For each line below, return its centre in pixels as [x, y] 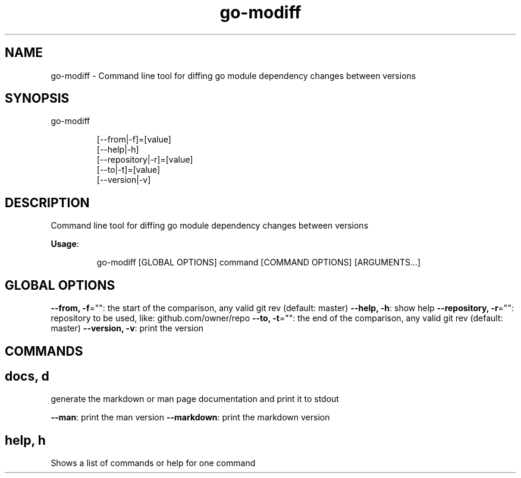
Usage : [65, 244]
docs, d [27, 376]
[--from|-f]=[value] [134, 140]
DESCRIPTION [47, 202]
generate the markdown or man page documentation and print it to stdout [195, 399]
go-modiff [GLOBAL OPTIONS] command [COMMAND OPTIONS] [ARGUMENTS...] [259, 262]
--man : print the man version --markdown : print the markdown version [190, 417]
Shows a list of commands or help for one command [153, 463]
